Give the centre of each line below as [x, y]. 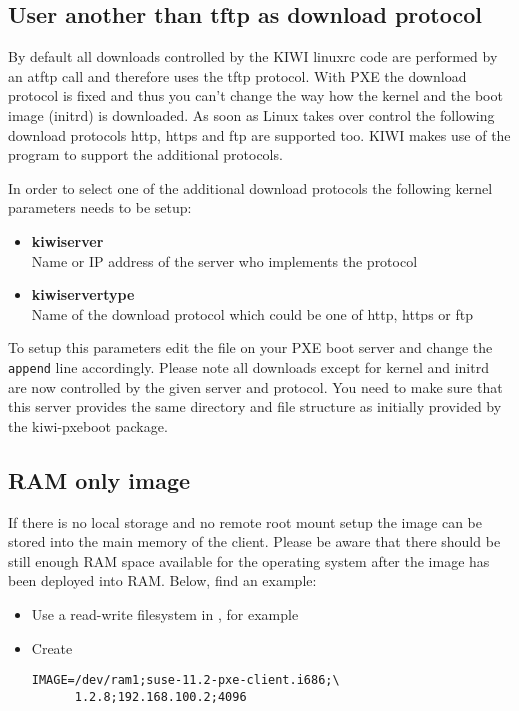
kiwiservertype [83, 294]
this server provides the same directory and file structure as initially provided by [255, 406]
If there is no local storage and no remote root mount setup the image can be [245, 521]
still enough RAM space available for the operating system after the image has [249, 560]
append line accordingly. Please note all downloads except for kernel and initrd [248, 366]
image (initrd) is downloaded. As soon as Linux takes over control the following [251, 114]
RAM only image [99, 479]
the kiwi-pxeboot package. [88, 425]
